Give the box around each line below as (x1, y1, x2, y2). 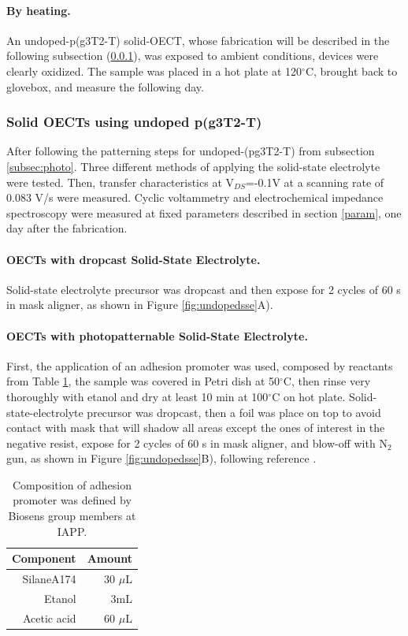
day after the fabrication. (6, 220, 128, 236)
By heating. (6, 2, 71, 18)
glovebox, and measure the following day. (6, 78, 204, 95)
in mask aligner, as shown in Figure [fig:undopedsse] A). (6, 296, 273, 313)
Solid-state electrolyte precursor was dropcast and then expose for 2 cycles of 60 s (6, 281, 401, 297)
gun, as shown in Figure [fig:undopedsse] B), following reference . (6, 450, 317, 467)
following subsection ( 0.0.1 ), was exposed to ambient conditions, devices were (6, 47, 379, 64)
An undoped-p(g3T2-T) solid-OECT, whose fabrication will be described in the (6, 32, 390, 48)
